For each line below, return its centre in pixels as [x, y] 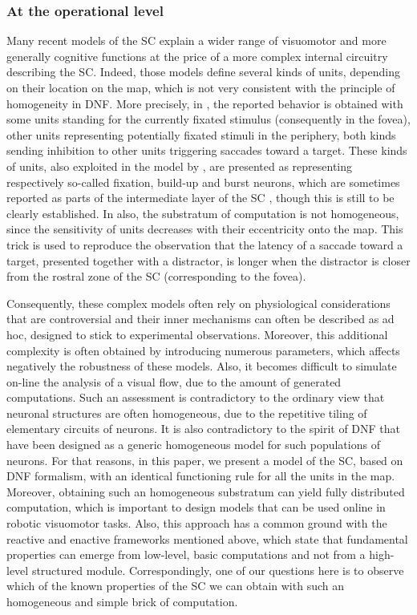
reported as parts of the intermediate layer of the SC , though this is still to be [200, 198]
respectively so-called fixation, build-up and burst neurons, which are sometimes [203, 182]
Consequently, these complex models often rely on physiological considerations [198, 303]
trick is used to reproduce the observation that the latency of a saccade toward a [205, 244]
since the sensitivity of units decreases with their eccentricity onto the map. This [205, 229]
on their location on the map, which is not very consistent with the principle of [201, 87]
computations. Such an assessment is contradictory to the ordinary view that [196, 397]
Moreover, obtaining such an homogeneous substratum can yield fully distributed [206, 491]
